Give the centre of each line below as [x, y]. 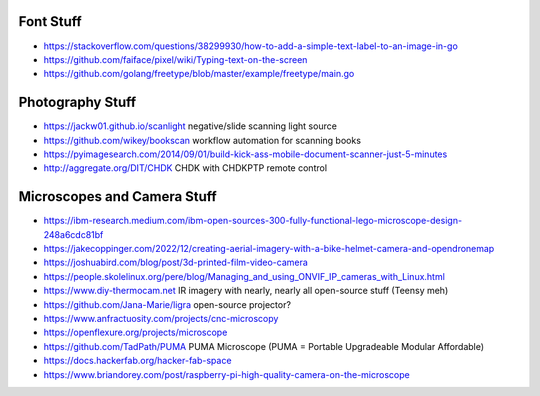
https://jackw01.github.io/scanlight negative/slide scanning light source [190, 126]
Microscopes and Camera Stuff [117, 196]
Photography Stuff [77, 102]
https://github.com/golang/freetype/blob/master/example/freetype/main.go [199, 74]
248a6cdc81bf [73, 234]
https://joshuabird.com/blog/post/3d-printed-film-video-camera [176, 262]
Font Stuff [50, 21]
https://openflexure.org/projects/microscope [135, 332]
